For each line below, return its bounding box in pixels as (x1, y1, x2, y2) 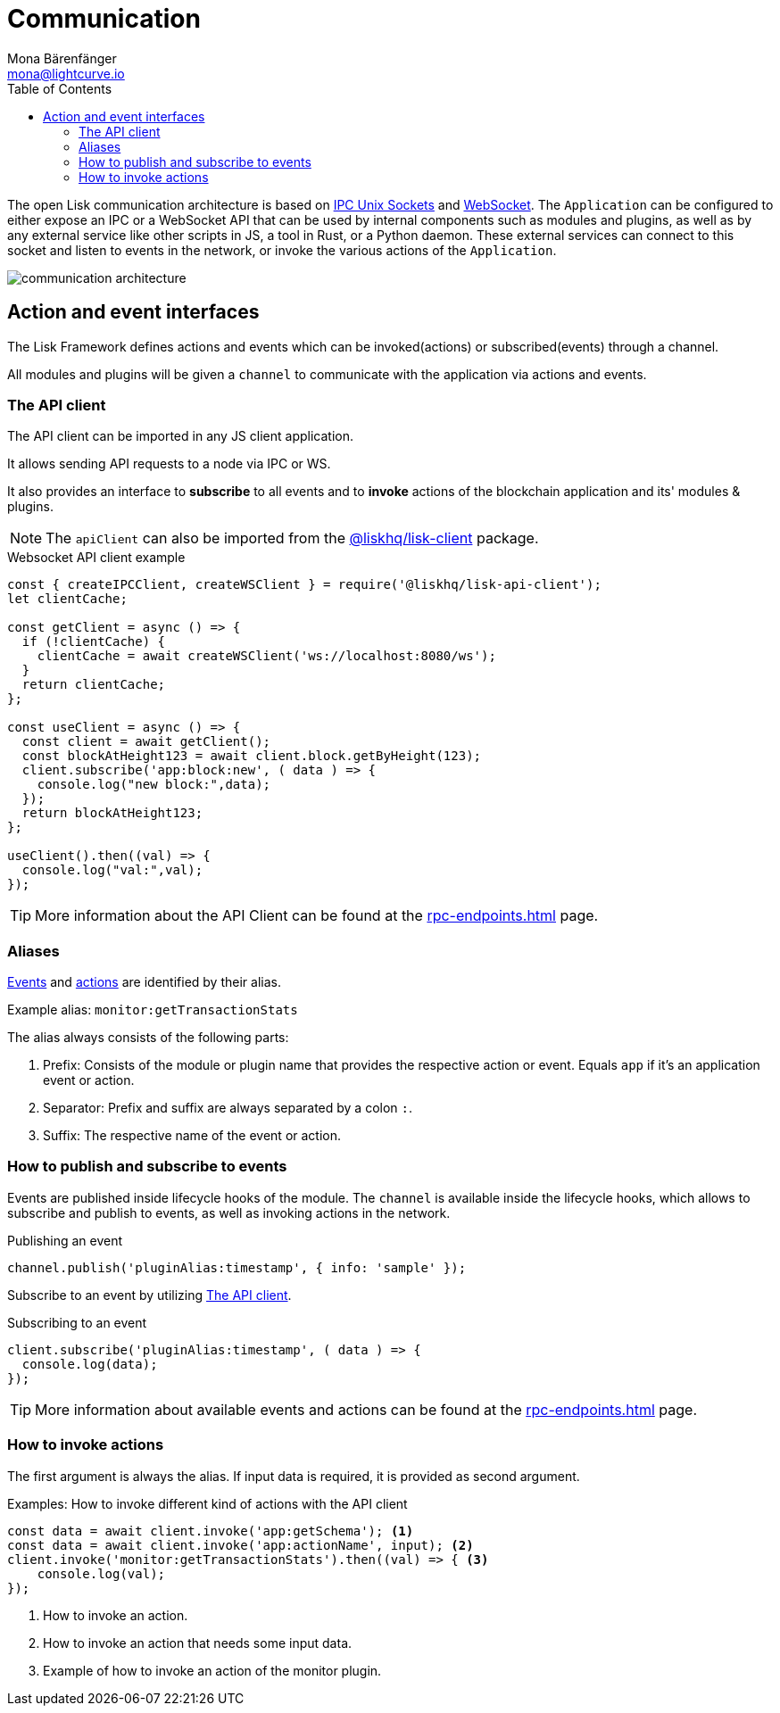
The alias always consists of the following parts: (7, 1030, 289, 1046)
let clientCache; (7, 592, 128, 607)
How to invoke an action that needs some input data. (43, 1634, 353, 1651)
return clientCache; (21, 677, 166, 692)
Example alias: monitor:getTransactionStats (7, 1002, 298, 1018)
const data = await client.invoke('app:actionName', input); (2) (7, 1537, 474, 1552)
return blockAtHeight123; (21, 806, 203, 821)
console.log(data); (21, 1356, 158, 1371)
